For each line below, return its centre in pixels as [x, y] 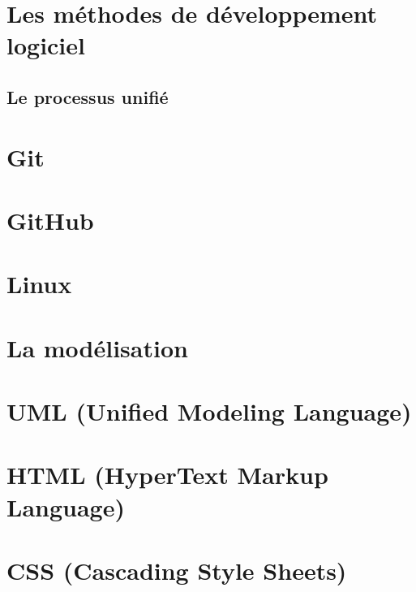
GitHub [50, 220]
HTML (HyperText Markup [167, 475]
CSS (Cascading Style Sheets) [177, 570]
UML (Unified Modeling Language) [209, 411]
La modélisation [97, 347]
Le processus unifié [88, 96]
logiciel [46, 45]
